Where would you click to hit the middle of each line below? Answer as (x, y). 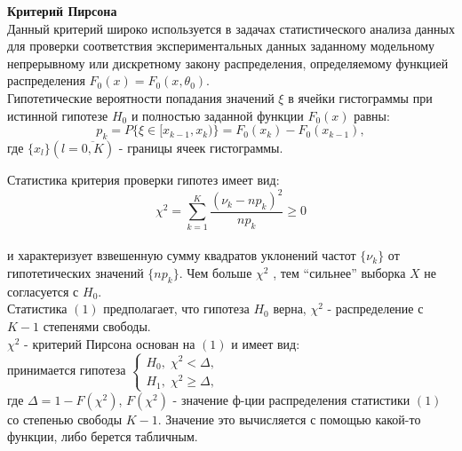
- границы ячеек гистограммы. (201, 147)
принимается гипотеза (67, 370)
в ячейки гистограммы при (360, 97)
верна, (290, 309)
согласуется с (43, 291)
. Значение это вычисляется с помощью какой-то (289, 419)
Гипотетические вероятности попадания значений (141, 97)
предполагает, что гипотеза (176, 309)
